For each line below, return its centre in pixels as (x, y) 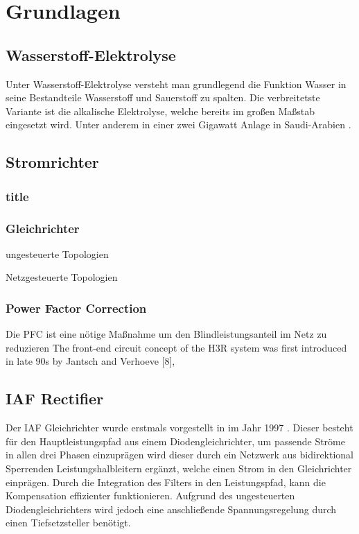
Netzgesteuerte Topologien (62, 277)
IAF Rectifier (55, 398)
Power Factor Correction (76, 308)
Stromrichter (52, 162)
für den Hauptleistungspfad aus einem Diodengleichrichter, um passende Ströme (175, 441)
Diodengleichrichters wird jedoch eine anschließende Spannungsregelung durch (171, 509)
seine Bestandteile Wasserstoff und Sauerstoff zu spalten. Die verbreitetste (163, 97)
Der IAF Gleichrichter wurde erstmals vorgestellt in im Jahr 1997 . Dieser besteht (179, 428)
